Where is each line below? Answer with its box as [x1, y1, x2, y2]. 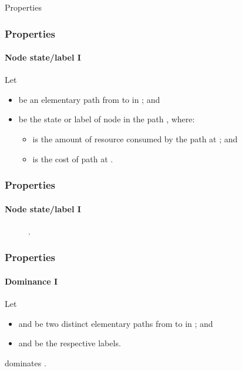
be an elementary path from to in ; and [18, 93, 160, 105]
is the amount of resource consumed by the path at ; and [32, 133, 238, 145]
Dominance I [5, 275, 58, 287]
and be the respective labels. [18, 337, 121, 349]
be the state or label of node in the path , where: [18, 113, 195, 125]
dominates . [5, 356, 46, 369]
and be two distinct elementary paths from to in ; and [18, 317, 213, 329]
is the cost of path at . [32, 152, 113, 165]
